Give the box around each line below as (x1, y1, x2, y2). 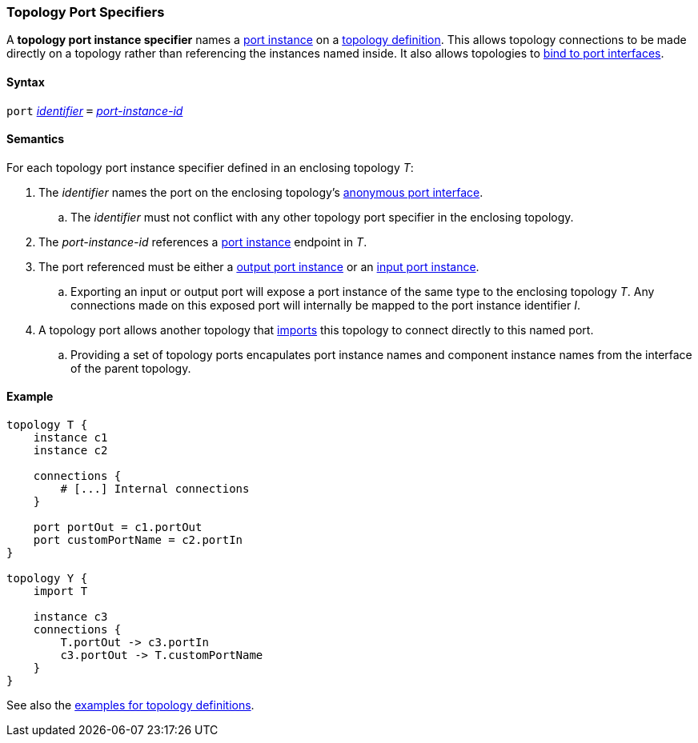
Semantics (6, 132, 65, 146)
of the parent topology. (70, 361, 191, 375)
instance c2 (33, 444, 108, 457)
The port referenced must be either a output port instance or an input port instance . (38, 259, 479, 274)
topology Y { (6, 572, 88, 585)
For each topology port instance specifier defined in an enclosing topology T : (6, 160, 414, 174)
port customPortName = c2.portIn (33, 533, 243, 547)
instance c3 (33, 610, 108, 624)
